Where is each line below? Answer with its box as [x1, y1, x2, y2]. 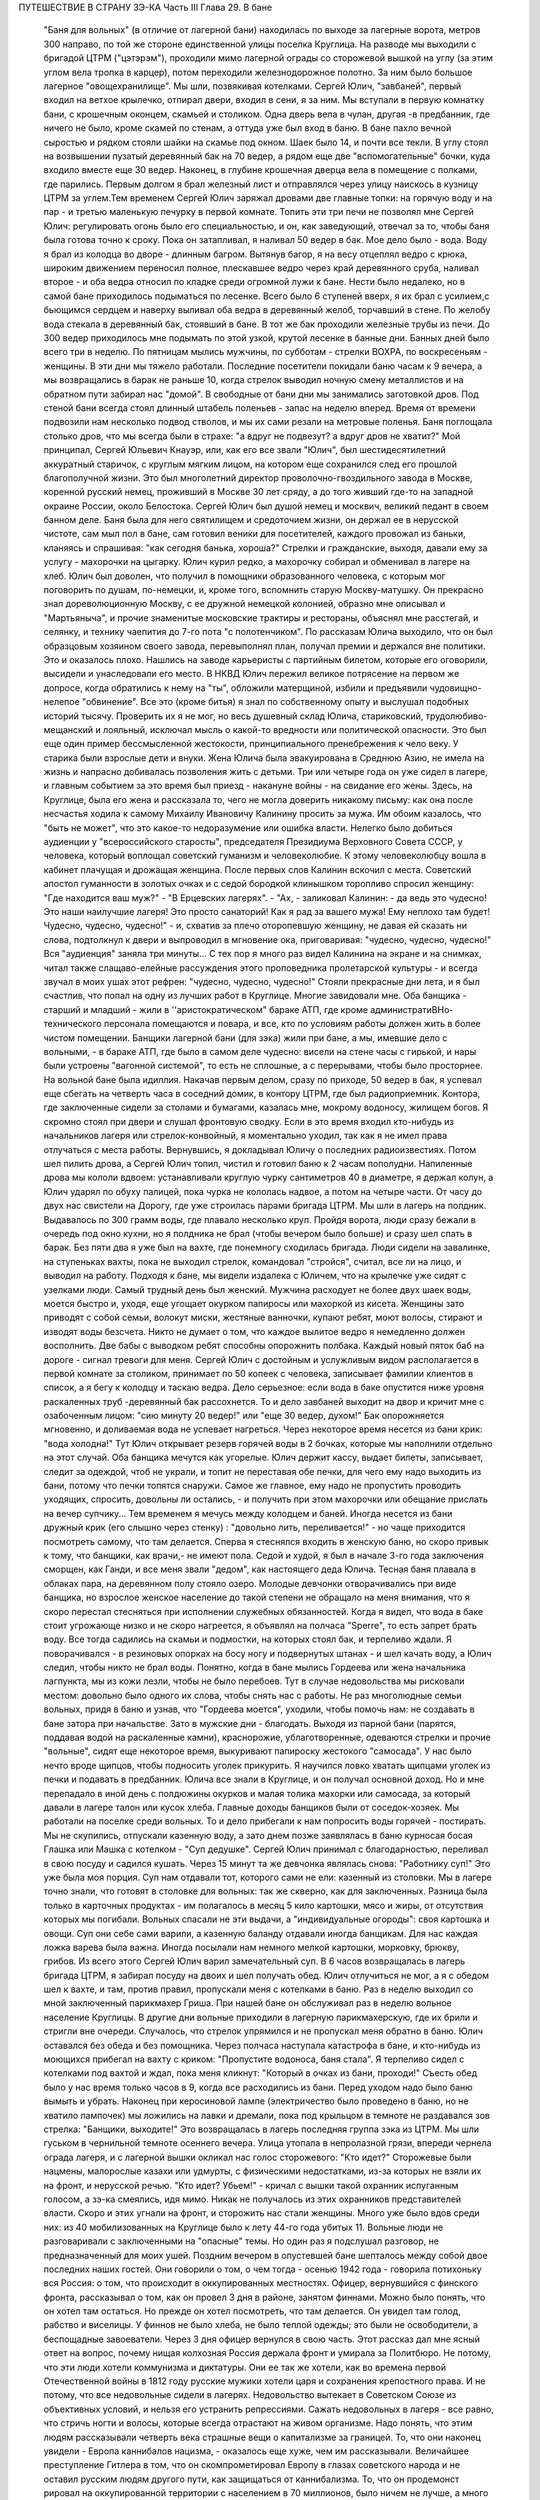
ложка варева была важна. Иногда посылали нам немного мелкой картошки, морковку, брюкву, [43, 1941, 460, 1953]
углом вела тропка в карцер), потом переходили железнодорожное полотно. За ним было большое [43, 66, 473, 78]
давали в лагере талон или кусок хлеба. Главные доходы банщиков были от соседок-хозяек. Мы [43, 1801, 460, 1813]
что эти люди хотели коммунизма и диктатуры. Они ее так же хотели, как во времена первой [43, 2361, 447, 2373]
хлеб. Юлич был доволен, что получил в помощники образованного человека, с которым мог [43, 570, 446, 582]
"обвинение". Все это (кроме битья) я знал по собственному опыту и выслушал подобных [81, 696, 470, 708]
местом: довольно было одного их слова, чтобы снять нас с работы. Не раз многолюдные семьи [43, 1689, 462, 1701]
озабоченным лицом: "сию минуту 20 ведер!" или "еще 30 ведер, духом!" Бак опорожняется [43, 1410, 445, 1422]
